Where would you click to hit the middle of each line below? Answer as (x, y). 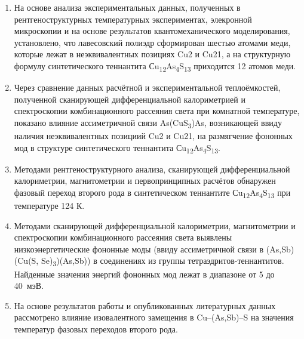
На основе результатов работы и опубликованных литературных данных (145, 305)
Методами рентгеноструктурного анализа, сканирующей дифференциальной (152, 169)
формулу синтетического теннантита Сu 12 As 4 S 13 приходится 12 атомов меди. (155, 66)
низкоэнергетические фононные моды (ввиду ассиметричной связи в (139, 249)
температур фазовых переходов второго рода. (96, 329)
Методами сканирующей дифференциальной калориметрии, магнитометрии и (155, 225)
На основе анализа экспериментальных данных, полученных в (127, 7)
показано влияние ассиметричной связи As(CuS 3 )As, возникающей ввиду (148, 123)
